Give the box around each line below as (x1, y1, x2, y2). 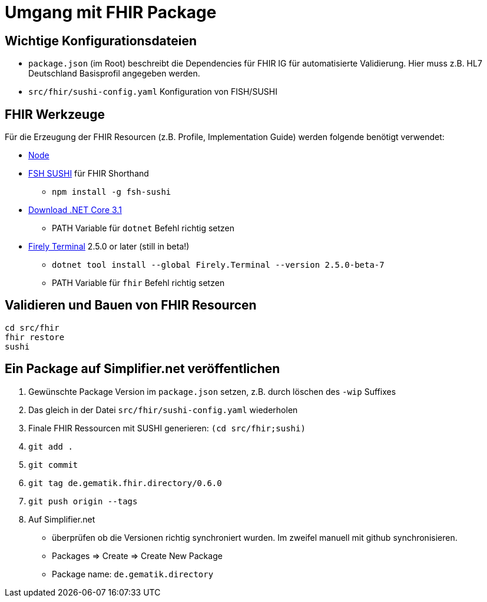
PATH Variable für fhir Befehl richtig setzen (52, 278, 225, 288)
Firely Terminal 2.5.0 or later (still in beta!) (28, 241, 190, 252)
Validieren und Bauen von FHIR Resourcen (5, 298, 257, 313)
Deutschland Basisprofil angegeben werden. (28, 68, 200, 79)
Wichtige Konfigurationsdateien (5, 33, 197, 48)
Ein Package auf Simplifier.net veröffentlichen (5, 361, 280, 377)
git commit (28, 460, 78, 470)
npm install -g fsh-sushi (52, 187, 171, 197)
